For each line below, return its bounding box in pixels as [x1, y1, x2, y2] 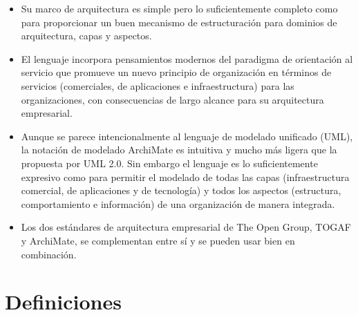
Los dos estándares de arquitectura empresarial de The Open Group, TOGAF [21, 220, 351, 234]
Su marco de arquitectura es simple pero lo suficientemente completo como [21, 1, 338, 15]
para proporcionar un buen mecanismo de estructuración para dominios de [21, 15, 337, 29]
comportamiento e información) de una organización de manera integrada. [21, 196, 335, 211]
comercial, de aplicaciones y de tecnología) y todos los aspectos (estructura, [21, 183, 341, 198]
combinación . [21, 247, 77, 261]
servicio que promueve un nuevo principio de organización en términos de [21, 65, 332, 79]
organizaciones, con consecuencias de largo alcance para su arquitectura [21, 92, 324, 106]
